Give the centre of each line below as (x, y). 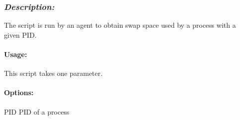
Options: (19, 92)
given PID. (20, 34)
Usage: (16, 54)
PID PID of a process (37, 111)
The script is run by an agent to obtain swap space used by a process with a (120, 25)
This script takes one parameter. (53, 73)
